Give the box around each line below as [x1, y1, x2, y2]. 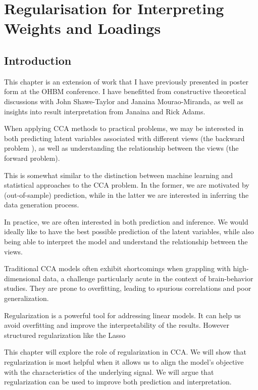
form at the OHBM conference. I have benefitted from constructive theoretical [4, 86, 246, 97]
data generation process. [4, 199, 79, 210]
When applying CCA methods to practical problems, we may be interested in [4, 123, 244, 134]
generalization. [4, 293, 49, 304]
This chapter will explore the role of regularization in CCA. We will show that [4, 346, 246, 357]
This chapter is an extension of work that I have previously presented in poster [4, 76, 249, 86]
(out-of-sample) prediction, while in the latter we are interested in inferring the [4, 189, 249, 200]
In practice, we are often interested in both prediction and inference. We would [4, 216, 248, 227]
